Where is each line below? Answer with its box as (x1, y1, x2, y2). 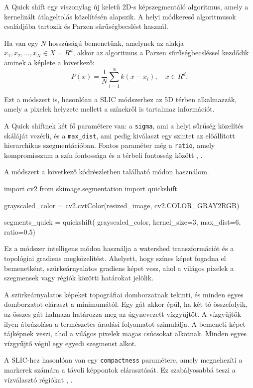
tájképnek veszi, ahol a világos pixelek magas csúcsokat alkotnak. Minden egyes (4, 328, 247, 339)
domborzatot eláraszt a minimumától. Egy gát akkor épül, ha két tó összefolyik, (4, 299, 248, 309)
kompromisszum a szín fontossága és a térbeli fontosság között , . (4, 149, 203, 160)
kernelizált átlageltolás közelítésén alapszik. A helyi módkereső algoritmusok (4, 11, 236, 21)
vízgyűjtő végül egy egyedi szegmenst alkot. (4, 338, 137, 348)
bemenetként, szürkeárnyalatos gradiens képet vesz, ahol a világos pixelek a (4, 262, 234, 273)
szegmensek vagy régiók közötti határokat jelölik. (4, 272, 154, 283)
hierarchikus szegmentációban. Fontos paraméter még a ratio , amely (4, 140, 215, 150)
